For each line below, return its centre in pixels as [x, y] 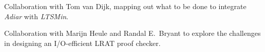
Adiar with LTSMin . [36, 16]
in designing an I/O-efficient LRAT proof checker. [82, 43]
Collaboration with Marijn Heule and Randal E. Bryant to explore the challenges [132, 33]
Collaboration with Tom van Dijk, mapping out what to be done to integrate [125, 6]
